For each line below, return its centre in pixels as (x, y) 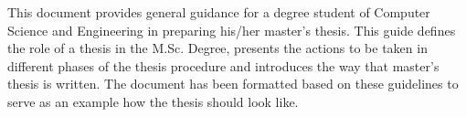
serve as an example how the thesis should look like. (153, 101)
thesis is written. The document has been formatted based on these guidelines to (233, 84)
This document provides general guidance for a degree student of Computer (219, 12)
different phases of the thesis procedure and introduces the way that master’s (223, 65)
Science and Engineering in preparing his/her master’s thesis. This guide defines (232, 30)
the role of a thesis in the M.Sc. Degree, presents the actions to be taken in (217, 48)
